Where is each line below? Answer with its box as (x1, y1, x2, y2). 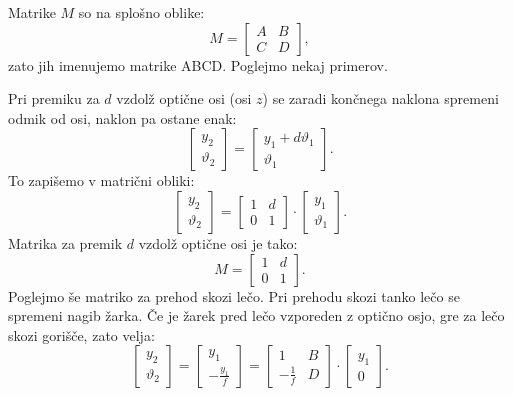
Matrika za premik (8, 232, 123, 253)
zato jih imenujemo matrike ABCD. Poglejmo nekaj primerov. (8, 54, 388, 75)
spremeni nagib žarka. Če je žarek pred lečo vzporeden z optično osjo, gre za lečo (8, 305, 505, 326)
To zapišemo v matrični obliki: (8, 170, 195, 191)
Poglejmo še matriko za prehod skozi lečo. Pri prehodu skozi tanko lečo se (8, 285, 460, 306)
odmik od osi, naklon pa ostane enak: (8, 107, 237, 128)
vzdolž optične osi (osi (116, 88, 252, 109)
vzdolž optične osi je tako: (138, 232, 298, 253)
